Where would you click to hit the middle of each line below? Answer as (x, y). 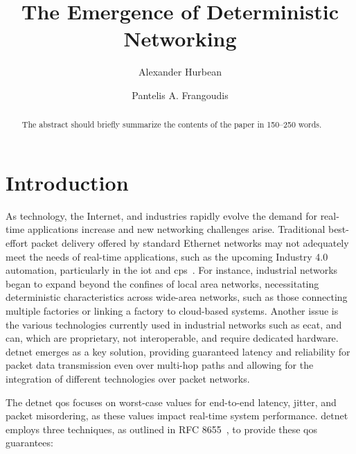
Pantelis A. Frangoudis (180, 95)
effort (17, 243)
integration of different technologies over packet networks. (128, 379)
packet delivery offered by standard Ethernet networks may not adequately (190, 243)
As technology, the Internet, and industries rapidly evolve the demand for (161, 215)
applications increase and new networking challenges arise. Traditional (176, 229)
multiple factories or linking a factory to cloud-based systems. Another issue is (172, 311)
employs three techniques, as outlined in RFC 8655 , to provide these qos (162, 429)
